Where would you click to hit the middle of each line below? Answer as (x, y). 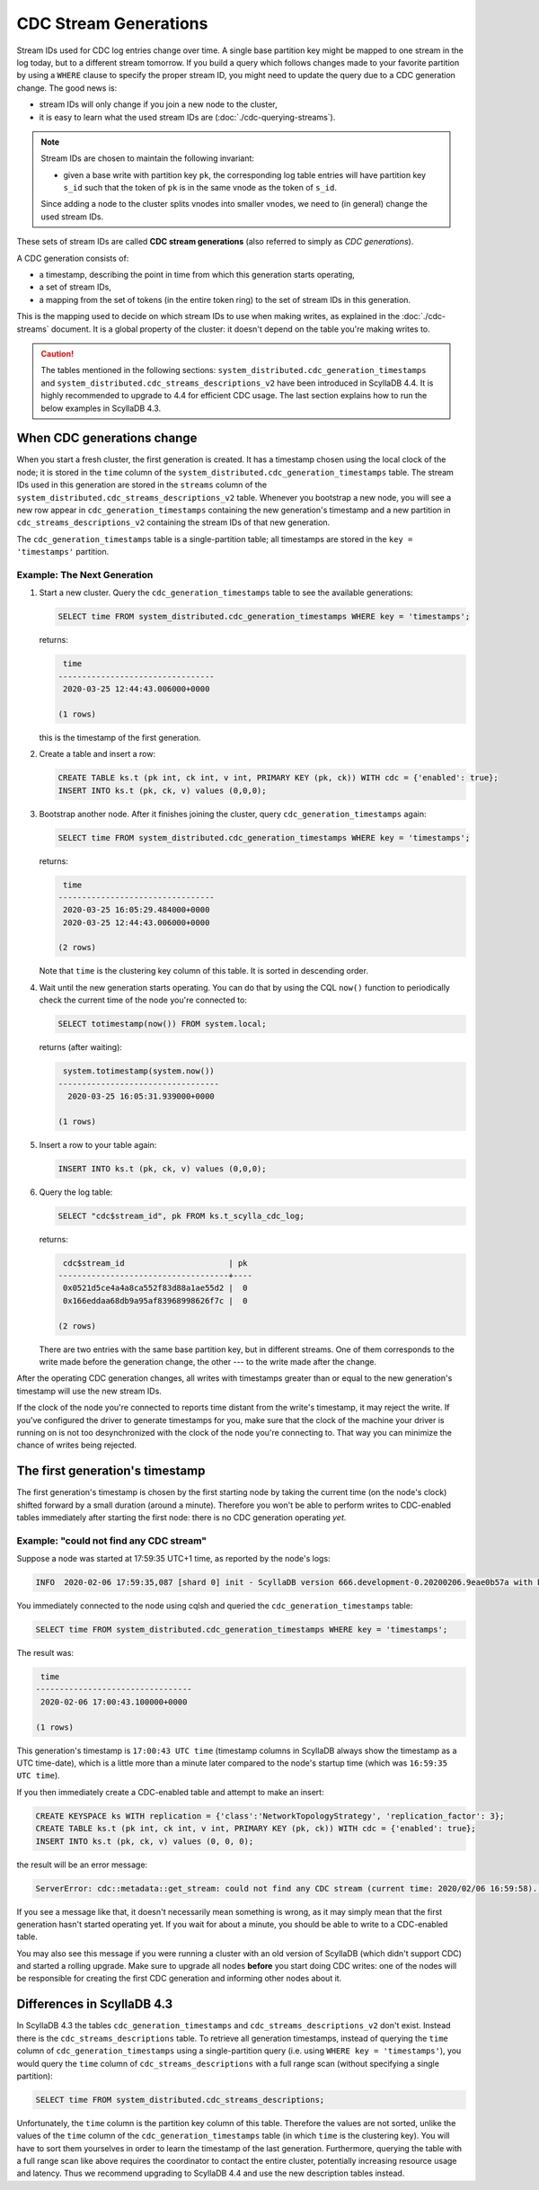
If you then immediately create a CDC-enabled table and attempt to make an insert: (170, 1792)
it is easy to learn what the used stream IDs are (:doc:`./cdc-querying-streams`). (187, 117)
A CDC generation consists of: (73, 258)
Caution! (57, 353)
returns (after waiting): (81, 1047)
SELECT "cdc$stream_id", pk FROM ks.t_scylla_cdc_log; (181, 1215)
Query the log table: (76, 1192)
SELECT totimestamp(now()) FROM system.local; (162, 1024)
